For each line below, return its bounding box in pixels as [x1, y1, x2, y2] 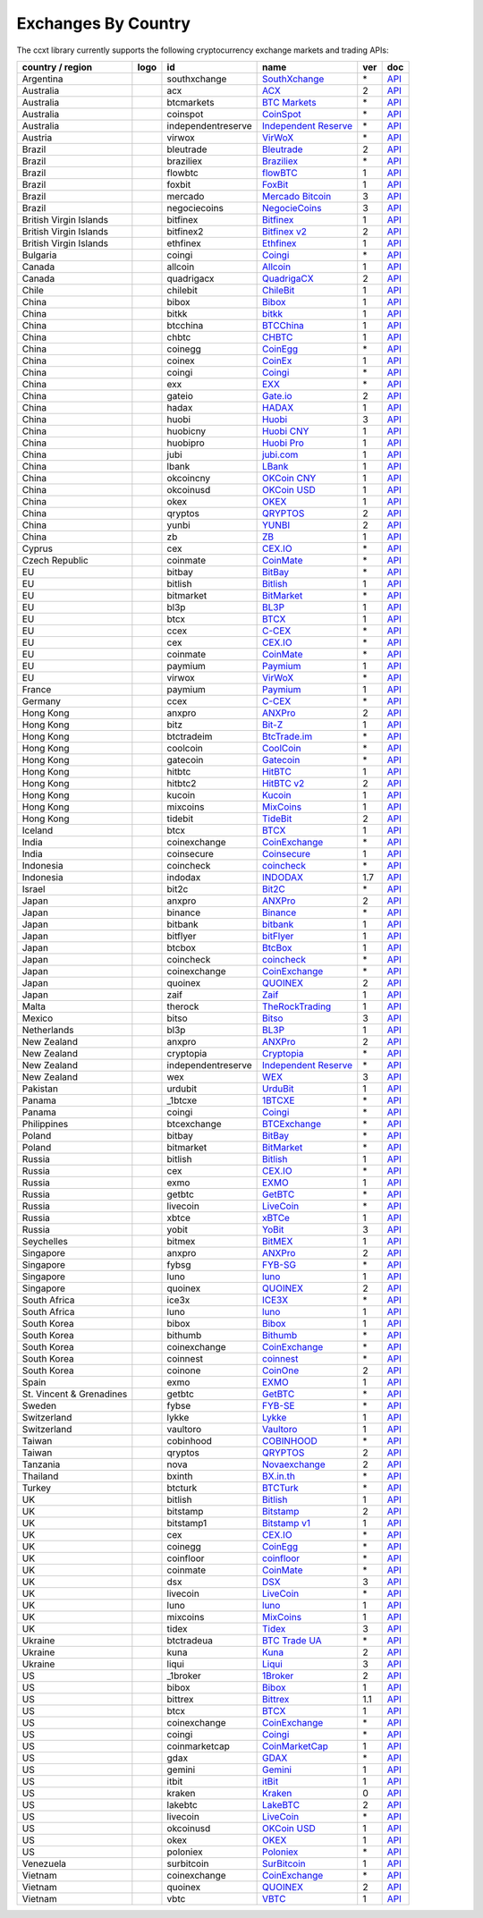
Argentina [21, 72, 64, 85]
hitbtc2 [166, 777, 197, 789]
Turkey [21, 1481, 52, 1494]
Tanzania [21, 1458, 61, 1471]
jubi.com [262, 448, 299, 461]
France [21, 683, 52, 695]
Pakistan [21, 1082, 58, 1095]
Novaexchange [262, 1458, 326, 1471]
